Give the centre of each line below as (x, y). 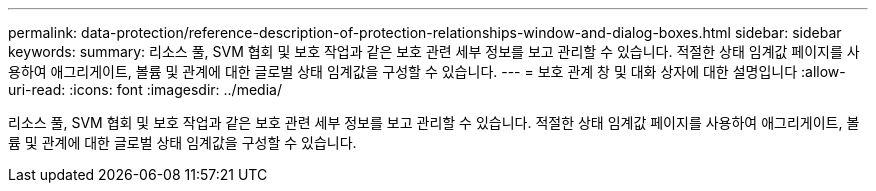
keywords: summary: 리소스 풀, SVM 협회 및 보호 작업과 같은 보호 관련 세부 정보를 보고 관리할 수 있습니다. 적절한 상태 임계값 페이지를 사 (434, 51)
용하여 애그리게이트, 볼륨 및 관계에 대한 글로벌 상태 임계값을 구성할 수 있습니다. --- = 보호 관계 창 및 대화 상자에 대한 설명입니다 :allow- (427, 71)
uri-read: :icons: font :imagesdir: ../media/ (145, 89)
